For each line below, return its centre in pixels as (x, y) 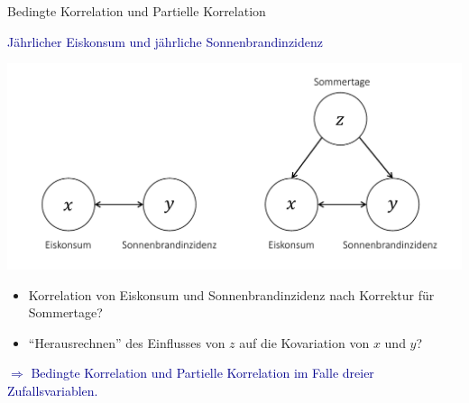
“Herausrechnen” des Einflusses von (127, 342)
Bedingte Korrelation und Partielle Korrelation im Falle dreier (202, 373)
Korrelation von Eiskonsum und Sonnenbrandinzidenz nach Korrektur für (231, 294)
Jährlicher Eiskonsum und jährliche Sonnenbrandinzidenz (165, 41)
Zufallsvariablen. (53, 391)
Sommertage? (65, 312)
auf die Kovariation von (304, 342)
